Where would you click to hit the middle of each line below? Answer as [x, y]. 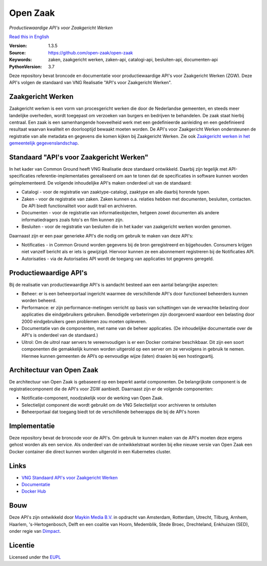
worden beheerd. [39, 301]
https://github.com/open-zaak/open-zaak [90, 52]
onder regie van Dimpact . [35, 531]
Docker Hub [34, 491]
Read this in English [29, 37]
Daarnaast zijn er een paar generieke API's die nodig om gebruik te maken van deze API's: [101, 236]
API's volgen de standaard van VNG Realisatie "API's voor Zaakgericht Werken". [90, 83]
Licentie [22, 545]
